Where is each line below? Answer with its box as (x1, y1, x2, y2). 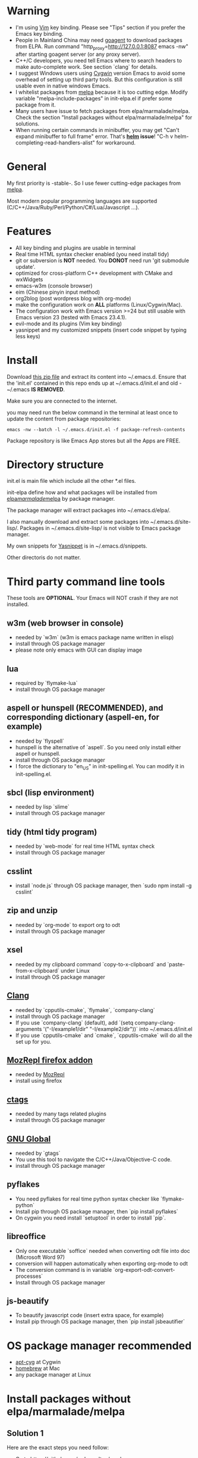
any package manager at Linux (15, 1371, 92, 1378)
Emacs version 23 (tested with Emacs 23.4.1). (15, 313, 127, 320)
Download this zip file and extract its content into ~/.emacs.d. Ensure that (7, 373, 187, 380)
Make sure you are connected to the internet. (7, 397, 118, 404)
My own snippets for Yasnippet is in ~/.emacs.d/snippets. (7, 542, 147, 549)
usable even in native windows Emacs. (15, 82, 111, 89)
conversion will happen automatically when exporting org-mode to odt (15, 1259, 188, 1267)
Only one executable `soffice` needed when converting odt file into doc (15, 1247, 190, 1254)
